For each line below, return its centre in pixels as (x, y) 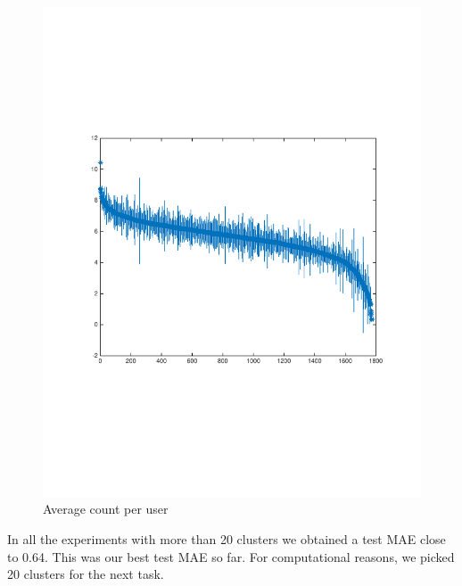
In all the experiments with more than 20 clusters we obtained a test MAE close (227, 539)
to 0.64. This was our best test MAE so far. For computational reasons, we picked (231, 556)
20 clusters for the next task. (86, 574)
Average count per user (106, 509)
